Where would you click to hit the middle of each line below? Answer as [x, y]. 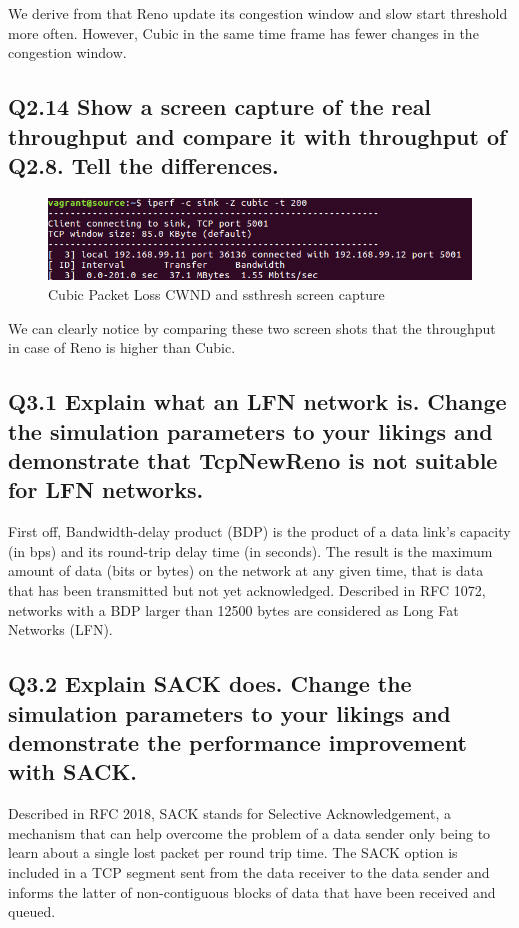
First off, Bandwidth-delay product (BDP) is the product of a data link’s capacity [259, 531]
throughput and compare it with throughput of [257, 135]
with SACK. [73, 771]
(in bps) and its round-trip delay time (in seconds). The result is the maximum [250, 550]
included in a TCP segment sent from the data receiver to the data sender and [249, 871]
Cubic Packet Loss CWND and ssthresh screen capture [216, 294]
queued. [32, 911]
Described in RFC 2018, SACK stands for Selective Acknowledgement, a [230, 813]
